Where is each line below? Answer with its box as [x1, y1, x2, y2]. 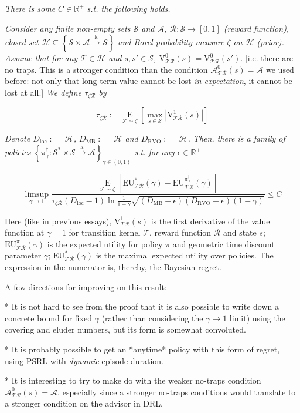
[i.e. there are [245, 52, 293, 64]
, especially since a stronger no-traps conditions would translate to [57, 385, 296, 398]
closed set [5, 36, 39, 48]
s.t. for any [134, 146, 175, 158]
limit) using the [229, 311, 285, 324]
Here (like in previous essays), [5, 214, 112, 227]
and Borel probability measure [118, 36, 224, 48]
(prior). [257, 36, 284, 48]
